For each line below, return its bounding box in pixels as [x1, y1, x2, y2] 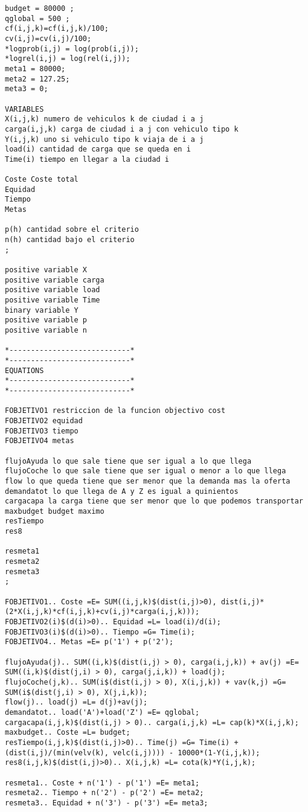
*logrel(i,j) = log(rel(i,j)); [5, 54, 130, 63]
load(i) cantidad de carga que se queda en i [5, 145, 191, 154]
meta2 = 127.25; [5, 74, 70, 83]
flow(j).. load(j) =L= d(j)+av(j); [5, 698, 148, 707]
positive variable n [5, 326, 88, 334]
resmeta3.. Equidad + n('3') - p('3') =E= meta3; [5, 798, 208, 807]
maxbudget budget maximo [5, 507, 104, 516]
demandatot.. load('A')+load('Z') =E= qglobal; [5, 708, 200, 717]
